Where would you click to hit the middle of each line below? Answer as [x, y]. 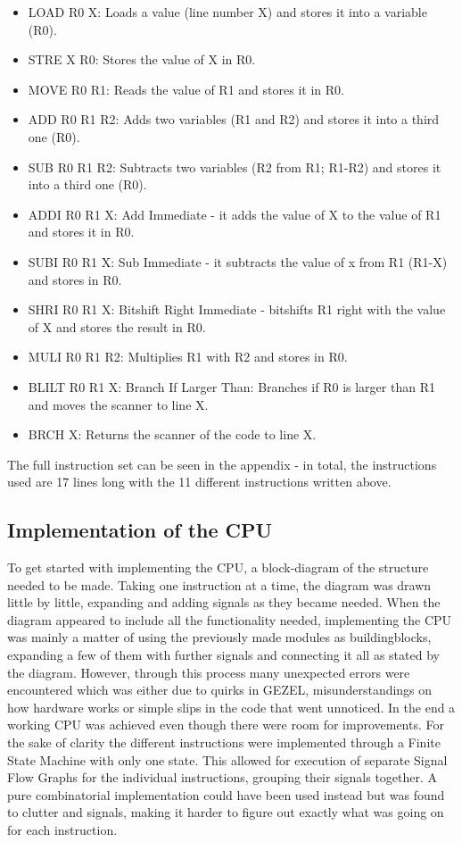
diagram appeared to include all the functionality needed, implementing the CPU [230, 619]
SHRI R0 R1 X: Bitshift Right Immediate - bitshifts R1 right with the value [237, 309]
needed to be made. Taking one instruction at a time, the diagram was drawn [219, 584]
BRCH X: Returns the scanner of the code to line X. [172, 434]
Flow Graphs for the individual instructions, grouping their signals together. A [223, 777]
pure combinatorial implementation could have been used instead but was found [226, 794]
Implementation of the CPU [140, 530]
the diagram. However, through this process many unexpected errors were [209, 672]
